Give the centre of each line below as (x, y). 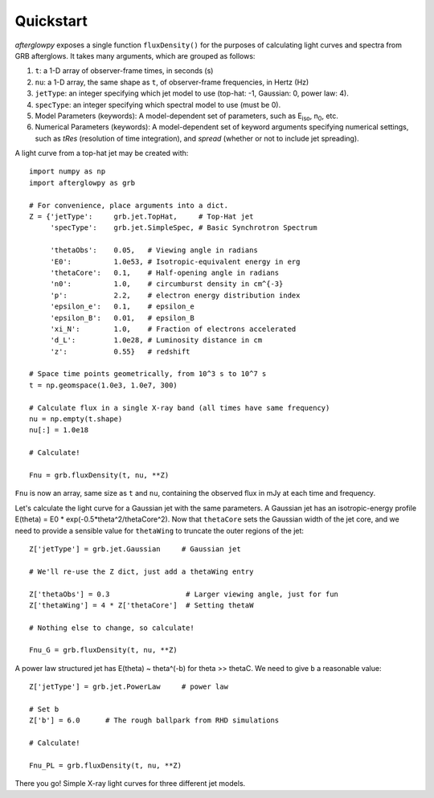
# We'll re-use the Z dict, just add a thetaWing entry (141, 571)
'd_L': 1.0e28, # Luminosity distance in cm (156, 340)
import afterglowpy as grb (82, 182)
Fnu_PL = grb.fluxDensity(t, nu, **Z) (106, 765)
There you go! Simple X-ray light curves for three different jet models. (130, 784)
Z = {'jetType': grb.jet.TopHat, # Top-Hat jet (141, 217)
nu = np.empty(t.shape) (76, 419)
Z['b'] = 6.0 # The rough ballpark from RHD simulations (154, 720)
